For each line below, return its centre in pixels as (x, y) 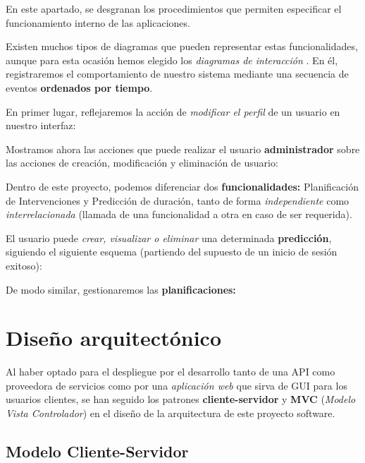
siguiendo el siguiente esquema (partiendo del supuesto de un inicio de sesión (172, 252)
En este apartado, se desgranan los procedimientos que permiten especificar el (174, 8)
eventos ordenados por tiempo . (79, 87)
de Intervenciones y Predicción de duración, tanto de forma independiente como (178, 200)
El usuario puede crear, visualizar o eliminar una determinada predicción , (169, 237)
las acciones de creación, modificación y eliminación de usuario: (142, 163)
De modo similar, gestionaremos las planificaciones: (121, 289)
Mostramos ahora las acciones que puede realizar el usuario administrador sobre (183, 149)
